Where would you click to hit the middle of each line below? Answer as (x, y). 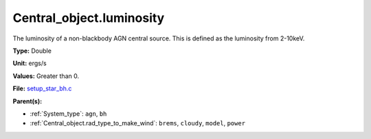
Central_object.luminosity (89, 18)
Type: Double (32, 51)
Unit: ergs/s (30, 63)
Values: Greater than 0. (46, 76)
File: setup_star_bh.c (42, 88)
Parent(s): (27, 101)
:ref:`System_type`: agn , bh (68, 114)
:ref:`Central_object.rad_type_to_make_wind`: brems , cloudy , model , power (138, 123)
